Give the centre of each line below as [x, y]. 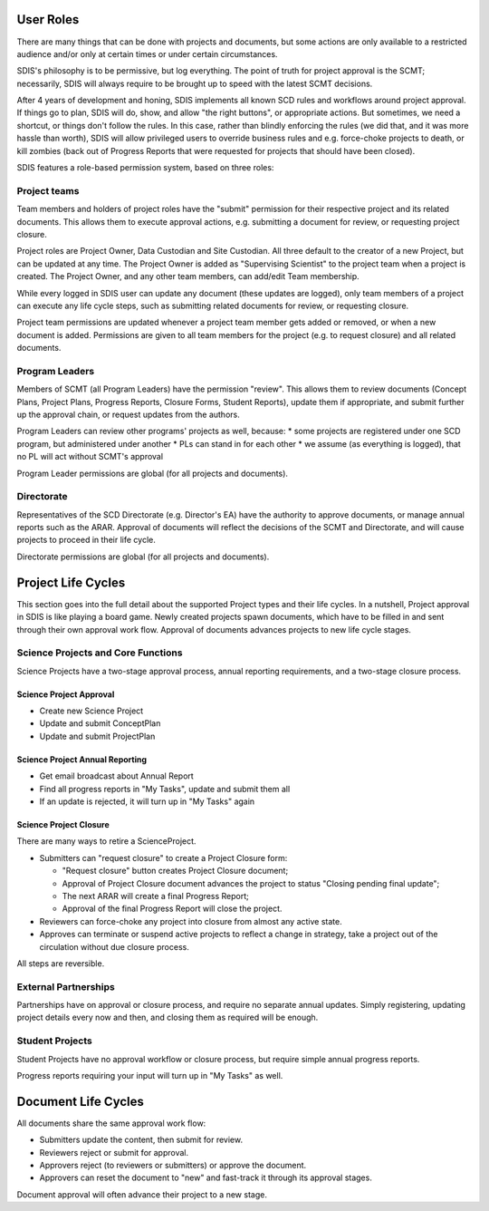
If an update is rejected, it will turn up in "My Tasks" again [147, 801]
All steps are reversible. [61, 963]
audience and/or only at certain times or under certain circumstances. [147, 53]
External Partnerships [66, 986]
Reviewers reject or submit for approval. [114, 1152]
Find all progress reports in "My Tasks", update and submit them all [165, 789]
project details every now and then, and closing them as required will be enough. [168, 1017]
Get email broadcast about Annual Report [116, 776]
